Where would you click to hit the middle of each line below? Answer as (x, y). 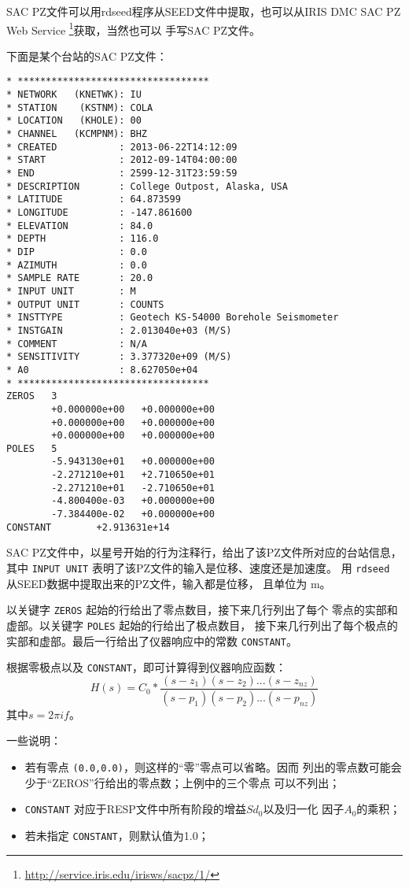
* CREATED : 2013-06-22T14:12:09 (122, 147)
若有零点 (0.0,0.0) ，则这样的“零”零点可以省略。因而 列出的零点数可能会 (213, 766)
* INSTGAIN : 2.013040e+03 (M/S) (119, 330)
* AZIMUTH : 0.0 (77, 265)
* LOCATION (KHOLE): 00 (74, 121)
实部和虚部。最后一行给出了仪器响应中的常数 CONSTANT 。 (152, 640)
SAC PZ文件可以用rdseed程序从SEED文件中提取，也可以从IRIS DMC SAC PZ (204, 11)
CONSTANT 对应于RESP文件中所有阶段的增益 (135, 809)
